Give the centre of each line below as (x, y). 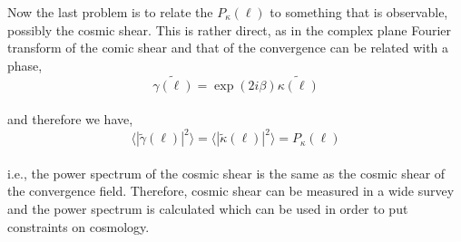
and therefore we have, (70, 119)
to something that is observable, (359, 12)
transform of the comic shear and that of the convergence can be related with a (228, 48)
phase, (25, 65)
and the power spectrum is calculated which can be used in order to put (208, 209)
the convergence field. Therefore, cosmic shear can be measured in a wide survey (231, 191)
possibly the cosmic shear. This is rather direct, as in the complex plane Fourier (230, 29)
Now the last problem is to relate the (110, 12)
